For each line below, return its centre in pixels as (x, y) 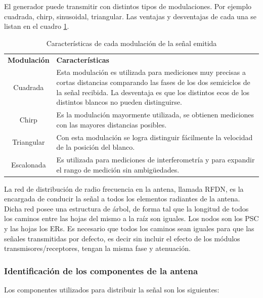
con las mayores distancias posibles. (112, 124)
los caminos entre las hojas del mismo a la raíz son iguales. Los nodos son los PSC (131, 218)
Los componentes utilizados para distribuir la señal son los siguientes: (112, 290)
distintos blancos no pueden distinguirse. (119, 102)
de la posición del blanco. (96, 147)
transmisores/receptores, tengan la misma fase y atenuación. (97, 248)
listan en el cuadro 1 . (37, 26)
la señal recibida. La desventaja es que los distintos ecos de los (153, 92)
